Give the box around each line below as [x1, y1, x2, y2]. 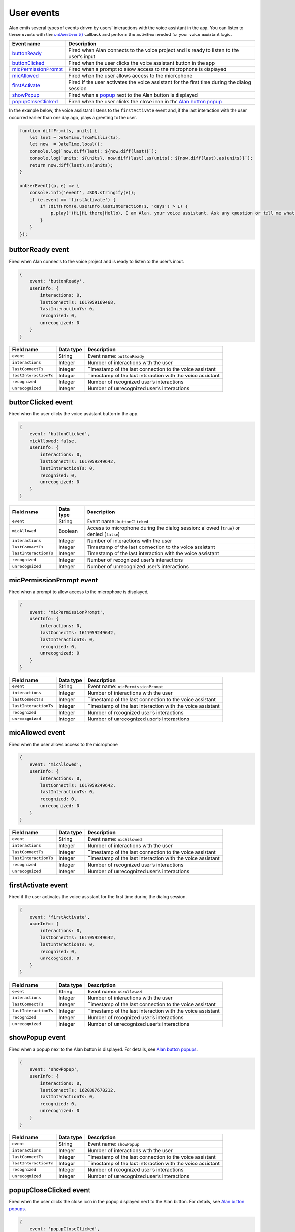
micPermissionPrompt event [9, 576, 98, 584]
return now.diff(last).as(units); [29, 162, 113, 168]
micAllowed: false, [29, 438, 77, 444]
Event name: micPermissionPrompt [88, 683, 164, 690]
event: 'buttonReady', [29, 278, 85, 284]
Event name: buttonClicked [87, 518, 148, 525]
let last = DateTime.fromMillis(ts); [29, 135, 121, 140]
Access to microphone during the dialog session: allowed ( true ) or [87, 524, 240, 531]
